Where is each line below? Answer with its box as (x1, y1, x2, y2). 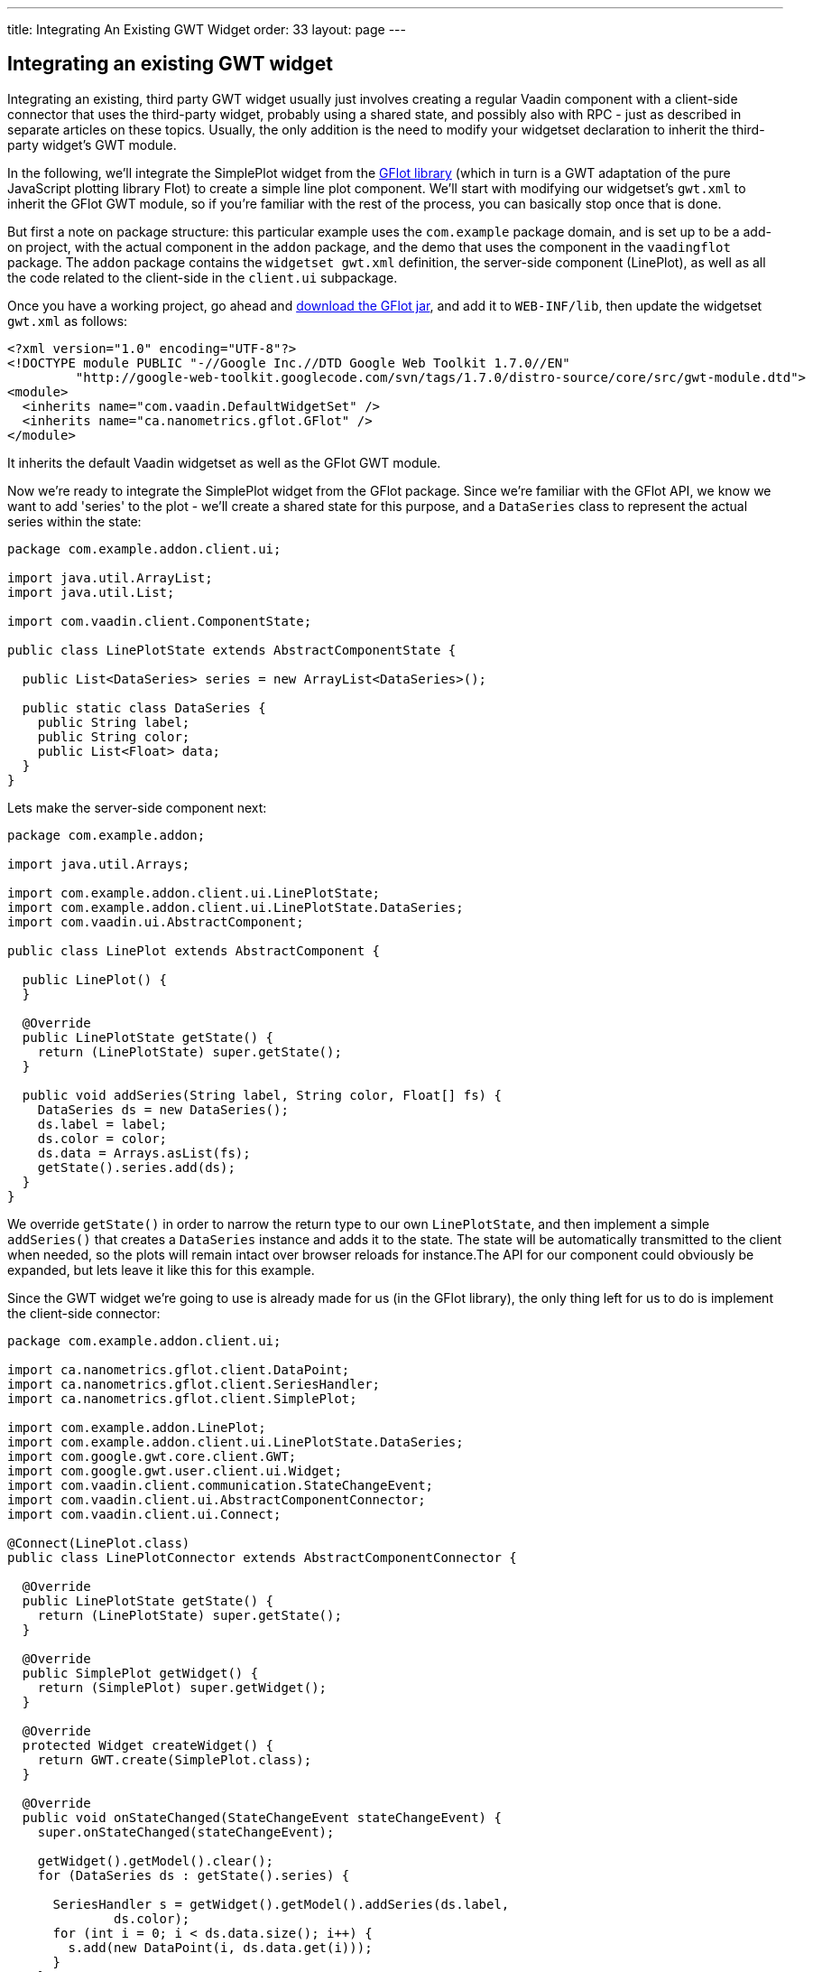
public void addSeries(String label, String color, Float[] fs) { (22, 1087, 502, 1102)
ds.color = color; (37, 1130, 168, 1146)
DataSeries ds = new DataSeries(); (37, 1102, 289, 1117)
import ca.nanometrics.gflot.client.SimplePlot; (7, 1391, 357, 1406)
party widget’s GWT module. (7, 136, 177, 153)
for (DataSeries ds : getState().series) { (37, 1867, 350, 1883)
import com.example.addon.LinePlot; (7, 1419, 266, 1435)
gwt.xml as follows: (7, 312, 128, 329)
